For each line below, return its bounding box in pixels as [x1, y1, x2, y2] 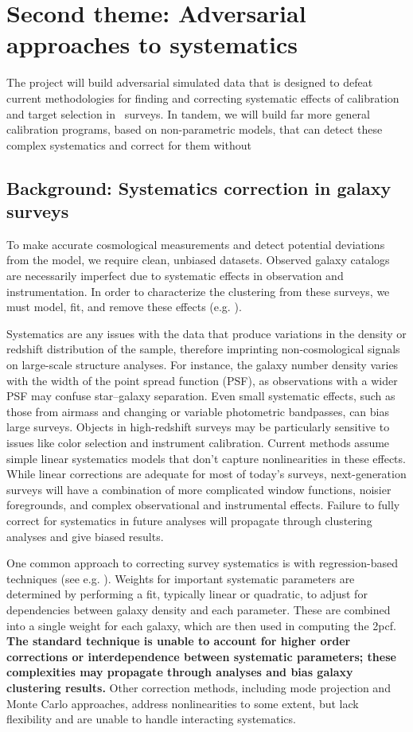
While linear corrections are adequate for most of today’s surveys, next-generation [6, 465, 407, 482]
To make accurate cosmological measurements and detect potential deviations [6, 236, 385, 252]
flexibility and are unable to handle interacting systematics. [6, 711, 296, 727]
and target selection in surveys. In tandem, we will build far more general [6, 105, 370, 122]
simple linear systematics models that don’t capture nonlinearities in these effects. [6, 450, 406, 466]
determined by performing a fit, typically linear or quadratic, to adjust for [6, 586, 368, 602]
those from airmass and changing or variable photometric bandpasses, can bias [6, 403, 390, 419]
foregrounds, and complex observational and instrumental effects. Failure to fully [6, 496, 400, 513]
